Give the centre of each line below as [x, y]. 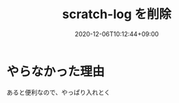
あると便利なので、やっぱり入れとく [59, 92]
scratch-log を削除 [117, 14]
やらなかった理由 [56, 71]
